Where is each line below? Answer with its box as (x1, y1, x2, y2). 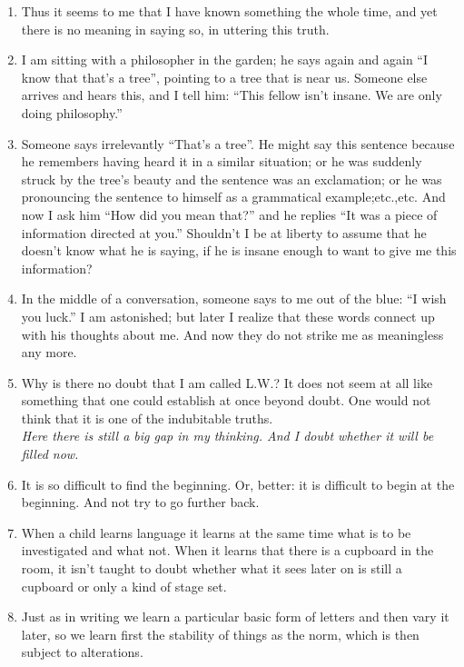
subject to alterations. (21, 642, 143, 662)
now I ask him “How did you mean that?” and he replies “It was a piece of (21, 204, 438, 224)
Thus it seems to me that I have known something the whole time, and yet (21, 2, 438, 20)
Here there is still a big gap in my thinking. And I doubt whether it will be (21, 426, 434, 445)
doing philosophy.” (21, 103, 123, 122)
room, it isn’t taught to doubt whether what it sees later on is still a (21, 559, 402, 578)
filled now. (21, 444, 79, 463)
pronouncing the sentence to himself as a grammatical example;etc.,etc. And (21, 187, 446, 206)
